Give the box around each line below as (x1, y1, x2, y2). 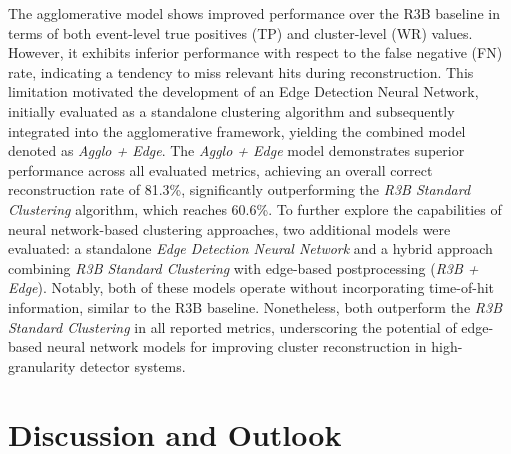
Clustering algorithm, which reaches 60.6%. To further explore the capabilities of (8, 198, 502, 219)
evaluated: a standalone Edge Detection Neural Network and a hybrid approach (8, 238, 493, 259)
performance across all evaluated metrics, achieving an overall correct (8, 159, 433, 180)
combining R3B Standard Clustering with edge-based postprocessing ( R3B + (8, 257, 479, 278)
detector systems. (80, 355, 186, 376)
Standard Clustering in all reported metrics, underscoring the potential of (8, 316, 457, 337)
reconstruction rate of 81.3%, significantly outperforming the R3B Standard (8, 179, 471, 200)
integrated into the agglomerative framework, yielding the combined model (8, 120, 466, 141)
